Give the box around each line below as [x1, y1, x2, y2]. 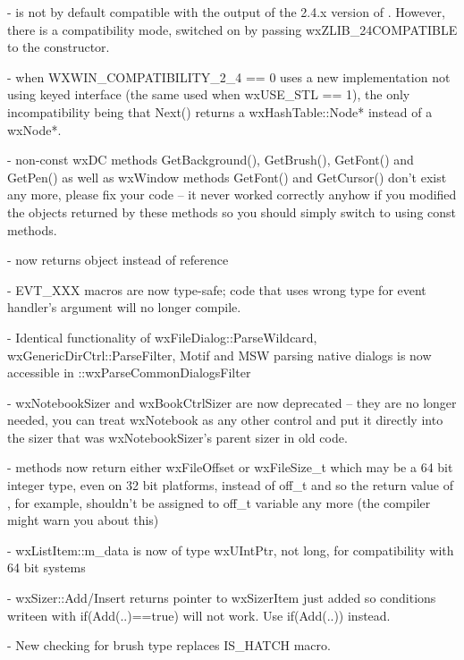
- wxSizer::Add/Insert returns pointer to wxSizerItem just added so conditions [7, 588, 436, 607]
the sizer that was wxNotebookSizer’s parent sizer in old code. [7, 427, 348, 446]
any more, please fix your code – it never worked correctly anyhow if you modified [7, 185, 457, 204]
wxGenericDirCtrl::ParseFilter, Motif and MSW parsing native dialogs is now [7, 345, 432, 364]
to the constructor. [7, 38, 110, 56]
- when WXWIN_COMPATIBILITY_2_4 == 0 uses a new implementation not [7, 67, 451, 86]
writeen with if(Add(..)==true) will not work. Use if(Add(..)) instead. [7, 605, 391, 624]
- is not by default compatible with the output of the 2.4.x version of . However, [7, 3, 445, 21]
